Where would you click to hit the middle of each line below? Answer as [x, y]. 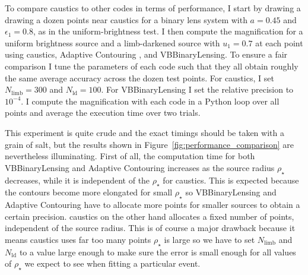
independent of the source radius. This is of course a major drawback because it [150, 228]
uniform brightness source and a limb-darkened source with [112, 42]
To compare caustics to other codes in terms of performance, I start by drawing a [153, 8]
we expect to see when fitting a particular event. [112, 263]
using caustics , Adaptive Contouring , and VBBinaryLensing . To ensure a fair [146, 54]
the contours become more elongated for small [89, 192]
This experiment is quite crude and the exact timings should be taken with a [145, 132]
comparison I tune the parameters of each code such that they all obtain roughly [152, 66]
